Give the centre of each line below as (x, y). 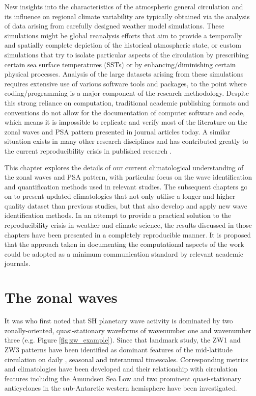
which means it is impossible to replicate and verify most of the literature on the (126, 122)
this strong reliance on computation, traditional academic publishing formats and (127, 102)
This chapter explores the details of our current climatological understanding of (124, 167)
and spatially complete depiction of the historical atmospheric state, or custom (123, 45)
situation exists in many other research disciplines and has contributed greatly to (127, 141)
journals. (17, 263)
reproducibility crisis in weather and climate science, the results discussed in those (128, 225)
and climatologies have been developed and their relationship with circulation (121, 369)
